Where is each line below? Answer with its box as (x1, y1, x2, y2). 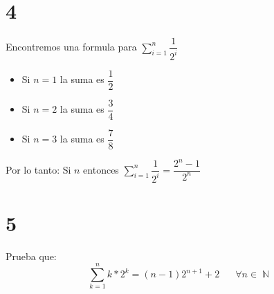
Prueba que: (6, 248, 57, 263)
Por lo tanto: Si (6, 162, 71, 176)
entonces (83, 162, 119, 176)
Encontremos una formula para (6, 39, 137, 54)
